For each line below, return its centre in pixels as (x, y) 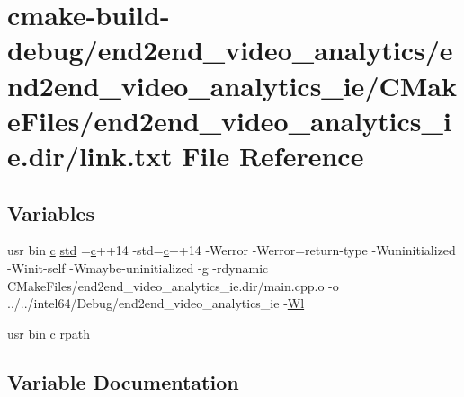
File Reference (273, 155)
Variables (51, 212)
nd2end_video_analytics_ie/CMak (232, 85)
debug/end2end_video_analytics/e (230, 50)
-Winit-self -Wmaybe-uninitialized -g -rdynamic (138, 267)
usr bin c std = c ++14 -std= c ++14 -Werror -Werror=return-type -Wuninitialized (232, 250)
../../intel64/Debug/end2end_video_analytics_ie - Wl (156, 303)
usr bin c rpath (49, 333)
